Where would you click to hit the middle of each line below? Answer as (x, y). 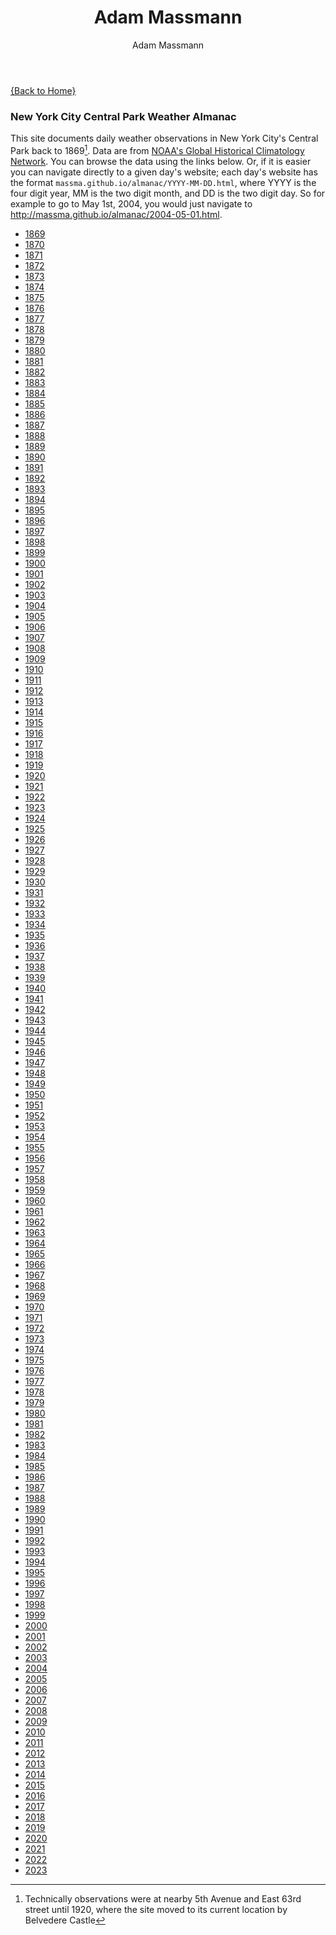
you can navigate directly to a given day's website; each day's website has (164, 172)
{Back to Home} (43, 90)
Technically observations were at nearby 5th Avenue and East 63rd (163, 1898)
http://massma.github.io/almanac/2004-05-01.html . (116, 214)
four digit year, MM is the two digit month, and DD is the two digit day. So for (168, 193)
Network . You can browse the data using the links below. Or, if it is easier (161, 161)
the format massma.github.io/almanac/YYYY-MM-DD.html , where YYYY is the (163, 182)
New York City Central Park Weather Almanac (123, 116)
